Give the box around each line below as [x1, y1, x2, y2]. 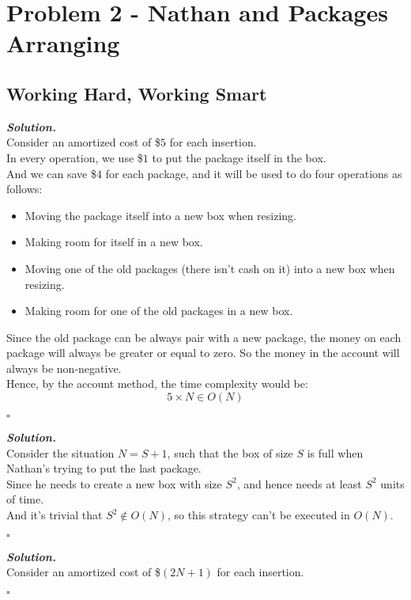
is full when [307, 444, 364, 461]
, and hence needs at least [236, 475, 362, 492]
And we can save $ [6, 165, 96, 181]
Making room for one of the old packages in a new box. [25, 302, 293, 319]
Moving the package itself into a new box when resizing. [25, 207, 296, 223]
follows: [6, 180, 43, 197]
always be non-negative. [6, 359, 122, 376]
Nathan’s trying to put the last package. [6, 460, 202, 477]
